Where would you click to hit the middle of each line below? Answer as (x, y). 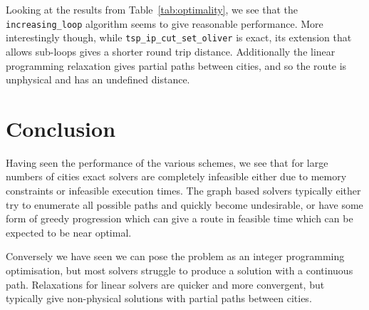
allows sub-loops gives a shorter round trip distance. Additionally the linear (171, 51)
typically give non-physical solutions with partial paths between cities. (159, 298)
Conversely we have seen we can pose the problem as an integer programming (175, 256)
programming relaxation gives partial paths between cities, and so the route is (176, 65)
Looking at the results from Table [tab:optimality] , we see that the (152, 9)
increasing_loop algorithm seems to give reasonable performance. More (165, 23)
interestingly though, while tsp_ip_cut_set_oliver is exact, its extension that (179, 37)
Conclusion (61, 128)
